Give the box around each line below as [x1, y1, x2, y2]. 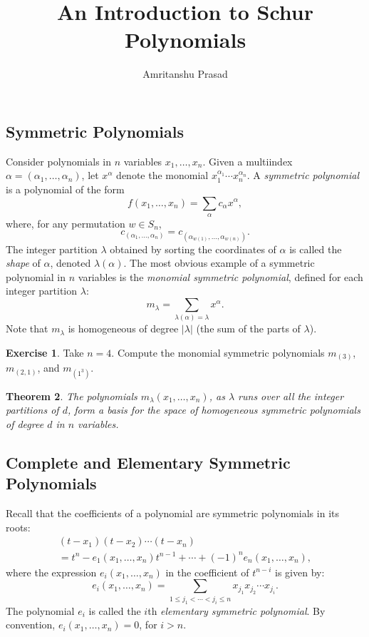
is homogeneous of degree [68, 321, 179, 336]
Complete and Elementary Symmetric [6, 451, 291, 473]
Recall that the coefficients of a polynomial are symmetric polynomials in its [6, 506, 339, 521]
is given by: [275, 564, 325, 579]
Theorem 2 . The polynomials [6, 388, 137, 403]
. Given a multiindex [202, 153, 293, 168]
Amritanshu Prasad [142, 66, 228, 81]
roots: [6, 519, 31, 534]
